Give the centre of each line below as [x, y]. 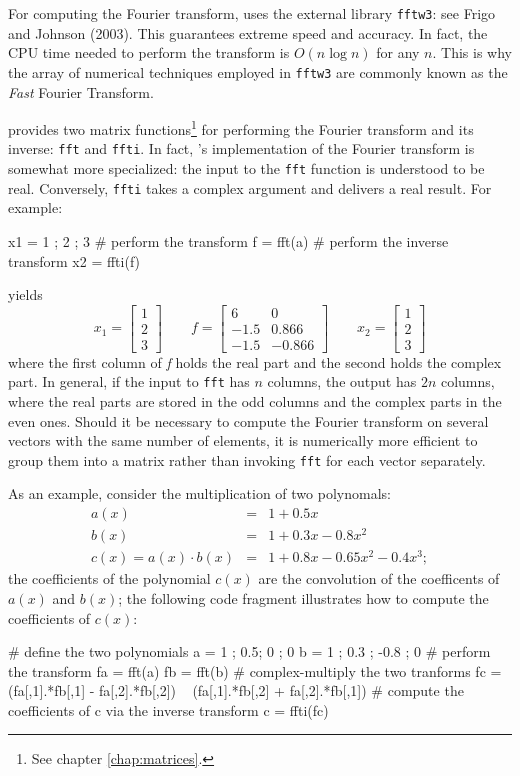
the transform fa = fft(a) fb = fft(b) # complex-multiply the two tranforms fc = [255, 670]
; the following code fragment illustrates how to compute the [303, 597]
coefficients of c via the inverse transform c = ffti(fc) [168, 709]
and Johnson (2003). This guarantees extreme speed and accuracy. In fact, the [248, 32]
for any [398, 52]
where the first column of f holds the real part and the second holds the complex [255, 361]
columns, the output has [342, 381]
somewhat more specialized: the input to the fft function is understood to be [246, 168]
